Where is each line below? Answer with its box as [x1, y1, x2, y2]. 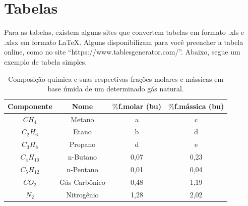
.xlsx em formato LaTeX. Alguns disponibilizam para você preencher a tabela [4, 36, 243, 47]
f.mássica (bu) [174, 100, 224, 111]
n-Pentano [67, 164, 98, 174]
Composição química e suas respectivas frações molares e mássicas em [8, 73, 224, 84]
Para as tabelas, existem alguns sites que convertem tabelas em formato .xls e [4, 27, 244, 37]
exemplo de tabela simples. [4, 56, 87, 67]
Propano [69, 139, 96, 149]
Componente [8, 100, 52, 111]
